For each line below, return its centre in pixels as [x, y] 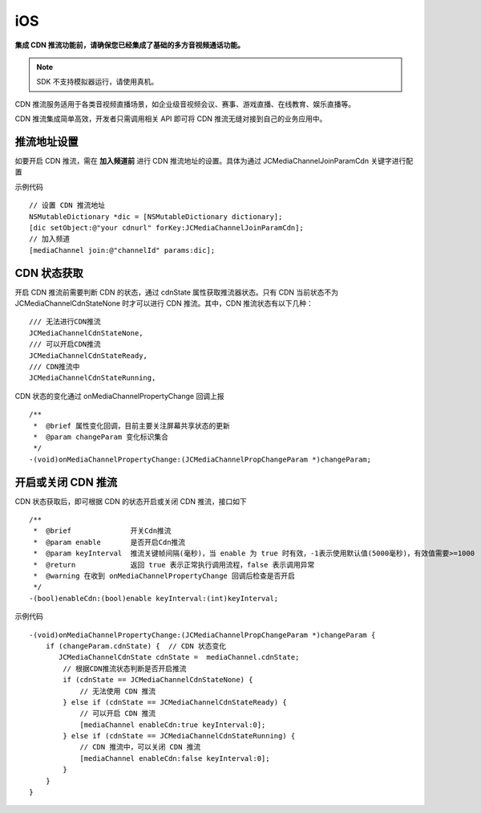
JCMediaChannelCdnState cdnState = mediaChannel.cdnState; [179, 657]
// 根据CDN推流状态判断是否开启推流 [125, 669]
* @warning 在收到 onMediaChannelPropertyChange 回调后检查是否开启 [164, 575]
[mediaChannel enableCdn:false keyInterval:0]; [175, 758]
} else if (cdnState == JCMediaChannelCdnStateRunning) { [179, 736]
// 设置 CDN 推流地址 [67, 205]
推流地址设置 [46, 142]
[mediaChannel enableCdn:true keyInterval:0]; [173, 725]
